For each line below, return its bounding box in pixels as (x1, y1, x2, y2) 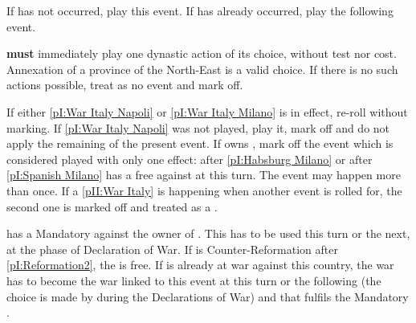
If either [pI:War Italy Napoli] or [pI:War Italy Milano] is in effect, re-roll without (6, 103, 408, 120)
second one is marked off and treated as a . (6, 198, 218, 215)
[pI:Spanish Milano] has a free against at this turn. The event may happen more (6, 166, 401, 183)
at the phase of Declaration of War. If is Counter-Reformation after (6, 240, 338, 257)
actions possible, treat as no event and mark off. (6, 76, 243, 93)
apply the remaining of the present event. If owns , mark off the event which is (6, 135, 394, 152)
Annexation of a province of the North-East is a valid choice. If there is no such (6, 60, 398, 77)
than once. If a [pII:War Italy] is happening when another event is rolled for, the (6, 182, 402, 198)
